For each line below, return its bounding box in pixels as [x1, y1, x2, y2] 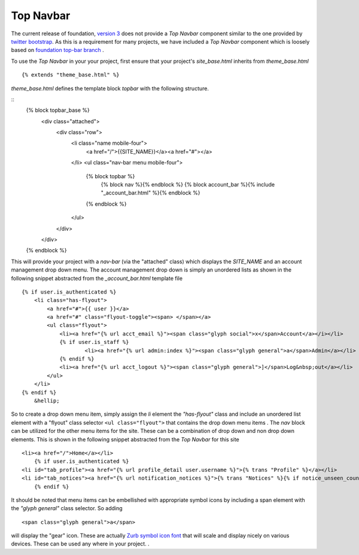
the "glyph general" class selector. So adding [11, 505, 123, 512]
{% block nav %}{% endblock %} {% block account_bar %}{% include [101, 181, 275, 188]
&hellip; [34, 398, 60, 404]
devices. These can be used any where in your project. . [11, 540, 150, 547]
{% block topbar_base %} [26, 106, 90, 114]
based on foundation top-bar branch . [11, 47, 104, 54]
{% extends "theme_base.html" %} [22, 72, 120, 78]
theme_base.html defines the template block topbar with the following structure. [11, 84, 209, 92]
